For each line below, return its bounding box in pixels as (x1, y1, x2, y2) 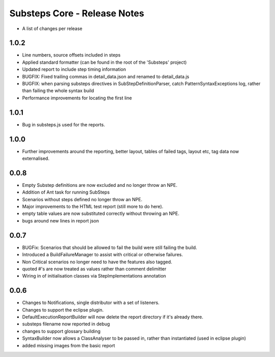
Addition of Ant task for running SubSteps (22, 189, 110, 196)
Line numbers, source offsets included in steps (22, 52, 121, 58)
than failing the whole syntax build (22, 88, 94, 94)
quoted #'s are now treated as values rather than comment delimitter (22, 265, 167, 272)
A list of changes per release (22, 25, 82, 32)
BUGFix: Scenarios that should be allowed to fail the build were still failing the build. (22, 244, 197, 251)
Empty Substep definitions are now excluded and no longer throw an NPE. (22, 182, 178, 188)
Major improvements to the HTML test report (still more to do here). (22, 204, 163, 210)
